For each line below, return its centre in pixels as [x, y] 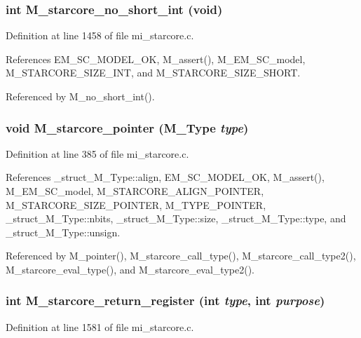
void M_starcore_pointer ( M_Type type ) [127, 127]
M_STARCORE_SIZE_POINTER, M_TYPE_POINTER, [136, 204]
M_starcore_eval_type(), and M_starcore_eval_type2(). [130, 269]
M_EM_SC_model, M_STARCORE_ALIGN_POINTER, [135, 191]
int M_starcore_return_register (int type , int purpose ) [165, 300]
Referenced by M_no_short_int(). [80, 96]
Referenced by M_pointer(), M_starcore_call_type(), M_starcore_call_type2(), [181, 256]
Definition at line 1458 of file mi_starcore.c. [100, 35]
